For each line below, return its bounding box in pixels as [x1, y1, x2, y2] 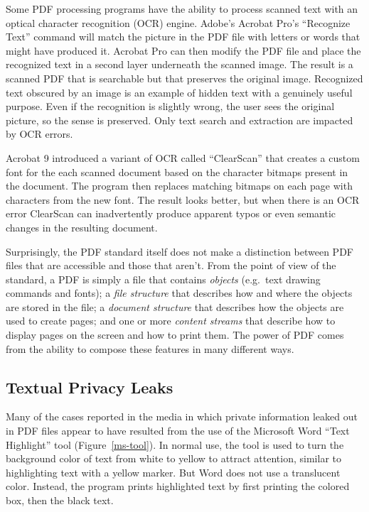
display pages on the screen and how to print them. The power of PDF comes [6, 327, 344, 342]
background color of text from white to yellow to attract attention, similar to [6, 451, 341, 466]
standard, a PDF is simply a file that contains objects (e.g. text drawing [6, 271, 321, 286]
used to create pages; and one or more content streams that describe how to [6, 313, 336, 328]
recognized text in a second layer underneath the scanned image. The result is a [6, 57, 353, 72]
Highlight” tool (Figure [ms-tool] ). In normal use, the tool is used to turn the [6, 437, 344, 452]
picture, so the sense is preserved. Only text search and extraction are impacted [6, 112, 353, 127]
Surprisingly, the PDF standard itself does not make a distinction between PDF [6, 244, 353, 258]
